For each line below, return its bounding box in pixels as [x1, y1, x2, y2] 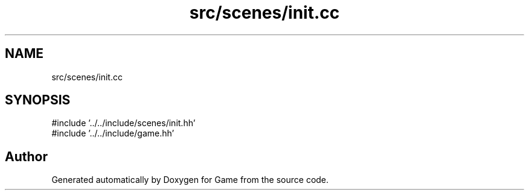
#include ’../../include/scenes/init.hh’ [51, 118, 196, 129]
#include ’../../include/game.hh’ [51, 128, 175, 139]
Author [5, 149, 48, 164]
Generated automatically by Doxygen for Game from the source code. [51, 174, 329, 185]
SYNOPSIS [5, 92, 71, 108]
